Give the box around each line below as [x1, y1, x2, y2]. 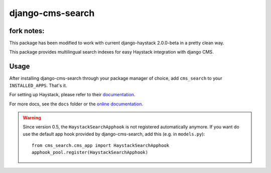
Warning [23, 114, 41, 120]
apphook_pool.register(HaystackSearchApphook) [32, 149, 148, 155]
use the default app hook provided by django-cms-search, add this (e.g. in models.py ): [23, 131, 205, 137]
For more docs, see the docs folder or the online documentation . [9, 101, 143, 107]
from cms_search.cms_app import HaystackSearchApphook [32, 143, 170, 148]
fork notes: [9, 27, 45, 35]
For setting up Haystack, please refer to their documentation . [9, 92, 135, 98]
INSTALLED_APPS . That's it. [9, 82, 67, 88]
